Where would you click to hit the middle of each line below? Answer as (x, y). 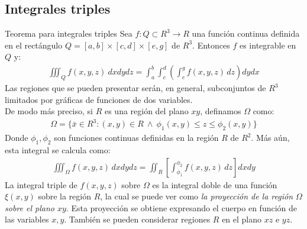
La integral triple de (41, 184)
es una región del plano (146, 111)
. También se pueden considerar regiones (137, 219)
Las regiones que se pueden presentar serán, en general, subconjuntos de (135, 88)
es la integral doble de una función (215, 184)
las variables (27, 219)
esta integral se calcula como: (58, 149)
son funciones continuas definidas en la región (136, 138)
